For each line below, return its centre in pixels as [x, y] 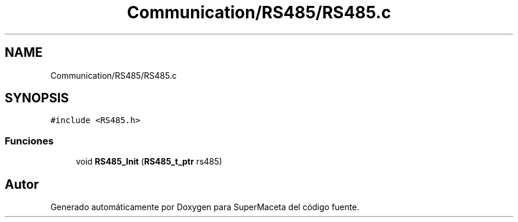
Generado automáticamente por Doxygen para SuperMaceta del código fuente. [205, 207]
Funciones [29, 141]
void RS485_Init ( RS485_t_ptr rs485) [149, 162]
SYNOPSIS [37, 98]
